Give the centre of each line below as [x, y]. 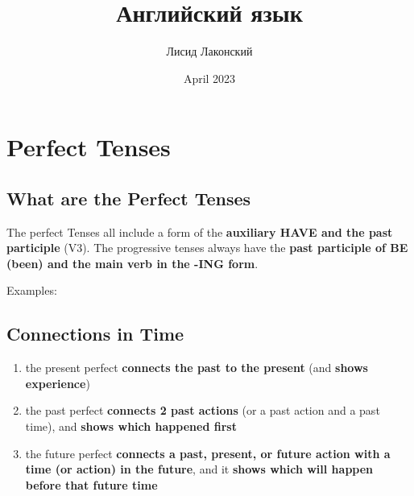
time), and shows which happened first [131, 426]
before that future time [91, 484]
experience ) [58, 383]
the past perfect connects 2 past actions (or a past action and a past [203, 410]
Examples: [32, 290]
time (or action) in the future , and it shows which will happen [199, 469]
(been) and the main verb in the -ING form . [132, 263]
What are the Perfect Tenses [129, 198]
